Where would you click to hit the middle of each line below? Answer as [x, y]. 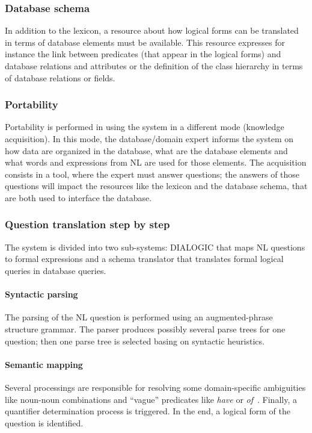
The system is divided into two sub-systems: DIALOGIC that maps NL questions [155, 247]
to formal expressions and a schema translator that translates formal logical [144, 259]
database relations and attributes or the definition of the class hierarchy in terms [154, 66]
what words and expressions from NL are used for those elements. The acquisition [156, 162]
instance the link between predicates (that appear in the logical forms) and [143, 54]
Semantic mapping [44, 364]
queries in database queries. [56, 270]
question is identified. [44, 422]
